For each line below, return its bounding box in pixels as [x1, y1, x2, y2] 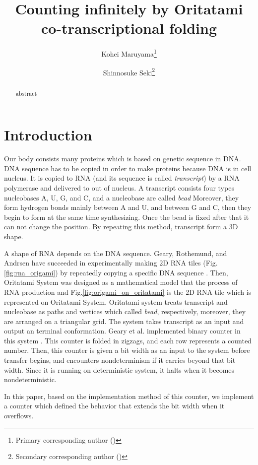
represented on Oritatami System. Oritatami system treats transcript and [4, 296, 228, 307]
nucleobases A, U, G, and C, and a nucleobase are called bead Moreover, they [4, 192, 239, 202]
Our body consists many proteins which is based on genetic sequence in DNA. [4, 153, 241, 164]
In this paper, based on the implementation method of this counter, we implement [4, 391, 254, 401]
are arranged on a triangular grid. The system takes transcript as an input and [4, 316, 244, 326]
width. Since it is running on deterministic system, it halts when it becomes [4, 364, 235, 375]
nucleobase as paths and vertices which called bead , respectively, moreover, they [4, 306, 246, 317]
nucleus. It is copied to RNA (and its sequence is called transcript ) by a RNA [4, 173, 240, 183]
